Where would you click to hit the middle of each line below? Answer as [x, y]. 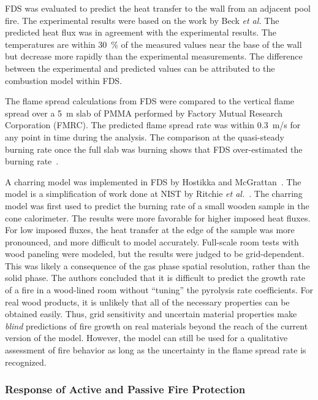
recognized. [26, 362]
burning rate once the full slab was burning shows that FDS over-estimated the [154, 149]
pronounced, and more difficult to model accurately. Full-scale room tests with [152, 241]
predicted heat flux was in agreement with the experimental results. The [141, 32]
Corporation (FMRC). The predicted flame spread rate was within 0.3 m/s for [153, 125]
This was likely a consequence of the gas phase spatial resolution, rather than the [157, 265]
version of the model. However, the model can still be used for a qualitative [146, 338]
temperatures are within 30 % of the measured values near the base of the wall [153, 44]
